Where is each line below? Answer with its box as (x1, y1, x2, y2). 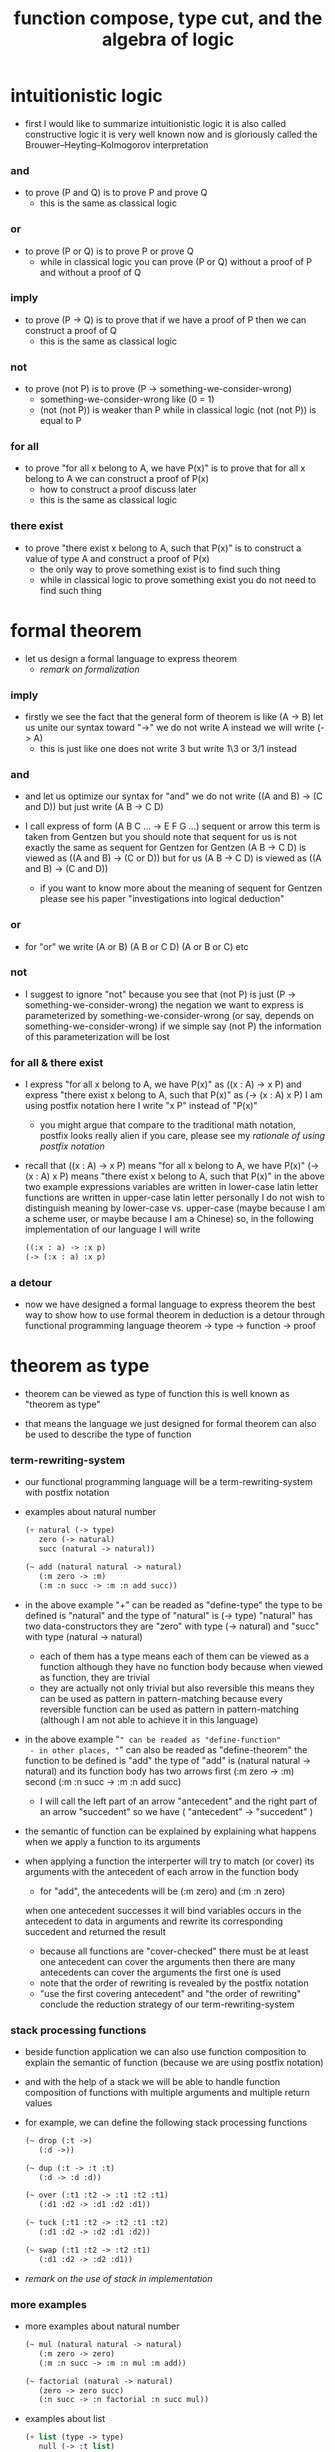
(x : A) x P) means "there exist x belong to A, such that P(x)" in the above (24, 1170, 325, 1182)
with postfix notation (24, 1487, 110, 1499)
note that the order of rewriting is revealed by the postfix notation (39, 1977, 309, 1989)
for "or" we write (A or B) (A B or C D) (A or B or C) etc (24, 940, 249, 952)
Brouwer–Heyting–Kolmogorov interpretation (24, 138, 209, 151)
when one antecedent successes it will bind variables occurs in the (24, 1904, 302, 1916)
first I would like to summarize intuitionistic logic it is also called (24, 117, 287, 129)
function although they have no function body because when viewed (39, 1660, 323, 1672)
